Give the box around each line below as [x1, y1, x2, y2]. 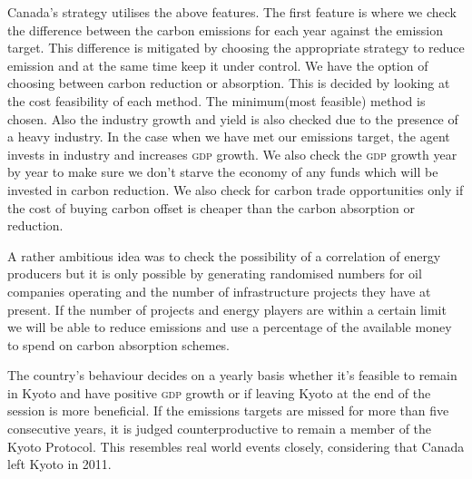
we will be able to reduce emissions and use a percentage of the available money [7, 318, 452, 337]
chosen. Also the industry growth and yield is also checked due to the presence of [7, 109, 458, 128]
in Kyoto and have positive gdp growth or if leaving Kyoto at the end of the [7, 383, 431, 402]
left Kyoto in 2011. [7, 455, 112, 474]
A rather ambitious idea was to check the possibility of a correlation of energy [7, 246, 441, 265]
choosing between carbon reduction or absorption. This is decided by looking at [7, 73, 450, 93]
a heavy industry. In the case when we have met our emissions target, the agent [7, 127, 450, 146]
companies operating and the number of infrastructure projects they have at [7, 281, 431, 300]
